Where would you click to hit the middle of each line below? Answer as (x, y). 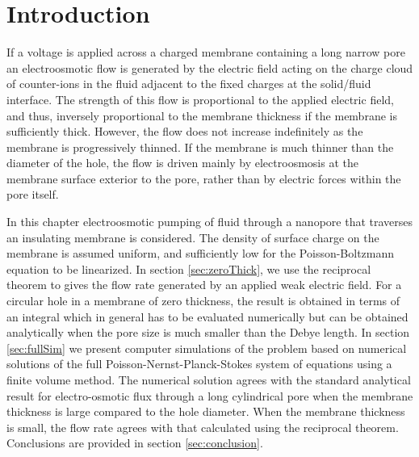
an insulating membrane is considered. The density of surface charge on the (193, 237)
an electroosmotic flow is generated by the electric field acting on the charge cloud (210, 67)
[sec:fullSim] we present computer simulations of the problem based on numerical (207, 348)
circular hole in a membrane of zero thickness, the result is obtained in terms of (203, 301)
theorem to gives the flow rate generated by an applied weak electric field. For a (204, 285)
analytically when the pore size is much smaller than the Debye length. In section (208, 332)
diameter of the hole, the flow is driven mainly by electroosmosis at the (182, 163)
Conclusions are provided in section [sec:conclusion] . (135, 443)
